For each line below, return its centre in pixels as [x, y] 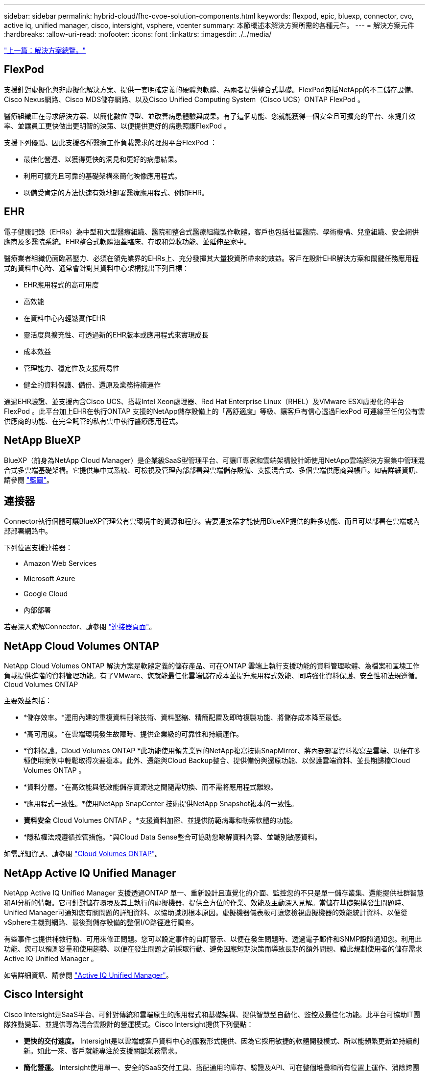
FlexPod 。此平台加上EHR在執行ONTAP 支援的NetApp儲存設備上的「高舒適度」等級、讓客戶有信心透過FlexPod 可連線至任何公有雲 [214, 411]
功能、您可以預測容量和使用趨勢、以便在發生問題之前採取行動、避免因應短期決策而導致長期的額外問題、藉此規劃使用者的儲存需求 [213, 949]
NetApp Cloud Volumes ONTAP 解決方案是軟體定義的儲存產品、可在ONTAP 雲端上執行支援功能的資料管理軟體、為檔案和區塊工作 [212, 666]
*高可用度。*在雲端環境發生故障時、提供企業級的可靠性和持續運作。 [133, 734]
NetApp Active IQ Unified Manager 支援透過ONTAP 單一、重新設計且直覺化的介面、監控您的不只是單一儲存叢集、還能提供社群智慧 [214, 893]
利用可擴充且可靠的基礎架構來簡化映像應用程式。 [102, 176]
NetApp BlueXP [43, 440]
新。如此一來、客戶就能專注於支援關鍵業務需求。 [102, 1050]
